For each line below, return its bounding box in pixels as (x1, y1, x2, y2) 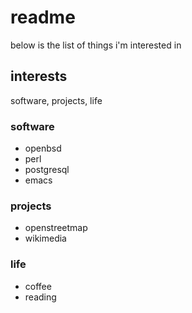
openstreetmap (24, 222, 88, 234)
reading (24, 291, 57, 303)
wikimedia (24, 232, 67, 245)
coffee (24, 280, 52, 292)
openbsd (24, 142, 62, 155)
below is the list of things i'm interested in (10, 39, 182, 51)
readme (10, 6, 76, 29)
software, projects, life (10, 94, 103, 106)
